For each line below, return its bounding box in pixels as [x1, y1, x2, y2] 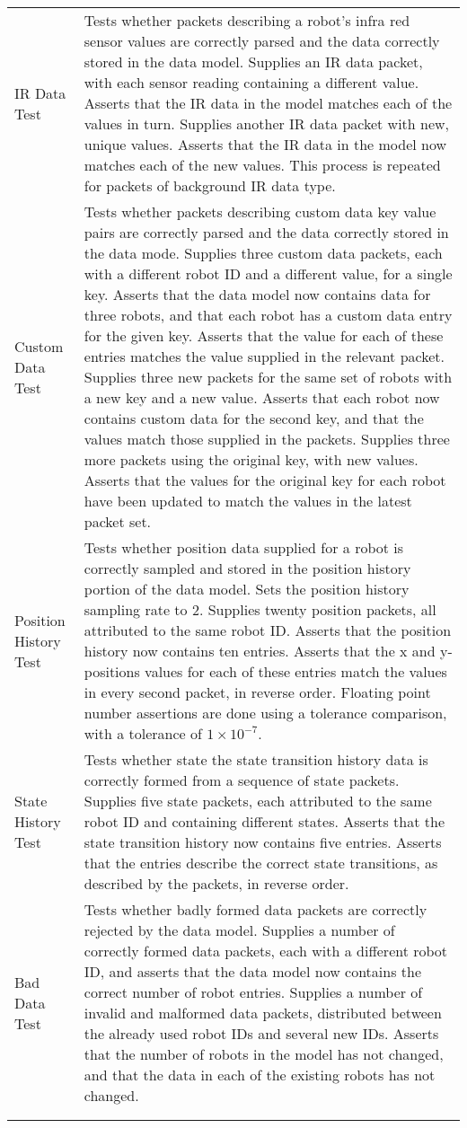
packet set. [84, 511, 152, 532]
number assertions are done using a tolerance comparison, [84, 702, 447, 723]
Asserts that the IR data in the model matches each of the [84, 93, 453, 113]
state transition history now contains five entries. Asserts [84, 832, 442, 852]
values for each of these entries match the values [145, 661, 447, 682]
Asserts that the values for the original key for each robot [84, 470, 446, 490]
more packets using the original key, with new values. [84, 449, 419, 470]
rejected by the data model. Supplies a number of [84, 920, 395, 940]
